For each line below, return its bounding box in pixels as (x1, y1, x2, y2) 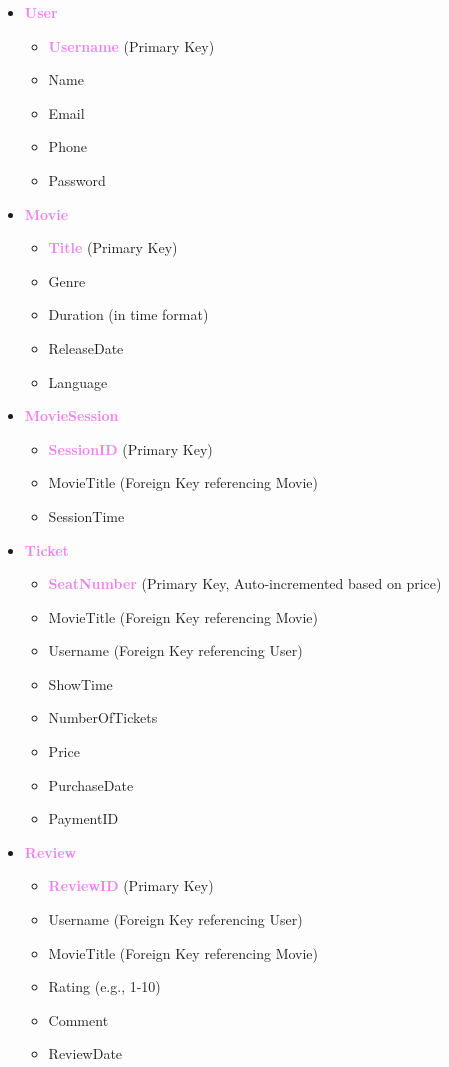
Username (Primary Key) (48, 35, 215, 56)
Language (48, 371, 108, 392)
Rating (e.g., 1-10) (48, 976, 161, 997)
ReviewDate (48, 1043, 123, 1064)
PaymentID (48, 808, 119, 829)
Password (48, 169, 106, 190)
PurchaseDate (48, 774, 134, 795)
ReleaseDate (48, 337, 124, 358)
